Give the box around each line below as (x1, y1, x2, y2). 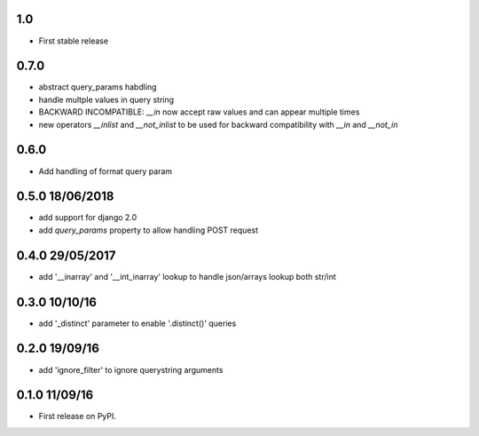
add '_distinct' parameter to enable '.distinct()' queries (38, 318, 237, 329)
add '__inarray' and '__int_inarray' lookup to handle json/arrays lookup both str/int (38, 271, 336, 281)
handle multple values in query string (38, 94, 175, 105)
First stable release (38, 36, 109, 46)
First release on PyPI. (38, 411, 117, 422)
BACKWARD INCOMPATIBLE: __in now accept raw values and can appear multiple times (38, 107, 360, 117)
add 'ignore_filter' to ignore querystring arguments (38, 364, 224, 375)
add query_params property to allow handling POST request (38, 225, 259, 235)
